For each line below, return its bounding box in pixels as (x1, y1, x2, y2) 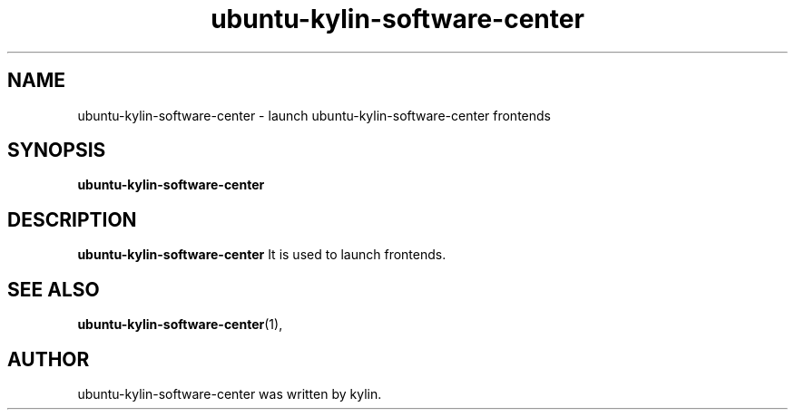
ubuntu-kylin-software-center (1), (77, 316, 283, 333)
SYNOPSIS (7, 139, 106, 162)
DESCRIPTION (7, 208, 137, 231)
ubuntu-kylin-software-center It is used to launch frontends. (77, 247, 447, 263)
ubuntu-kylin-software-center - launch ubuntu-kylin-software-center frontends (77, 107, 551, 123)
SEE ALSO (7, 277, 100, 301)
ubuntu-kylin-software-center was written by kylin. (77, 385, 382, 402)
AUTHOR (7, 347, 90, 371)
